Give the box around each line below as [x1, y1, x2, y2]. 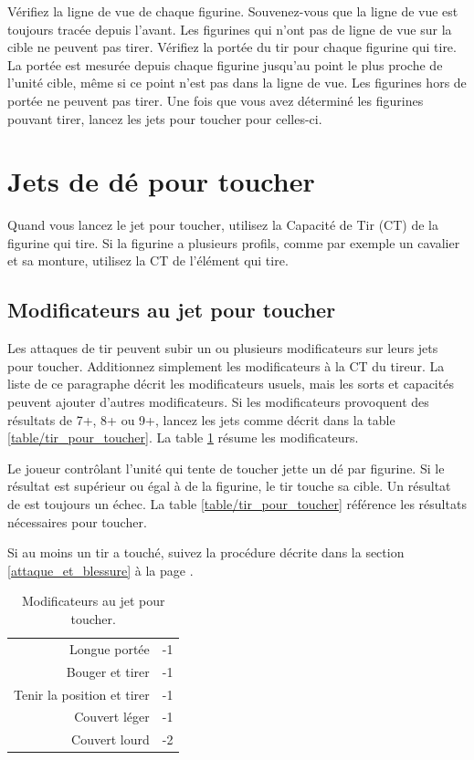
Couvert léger [74, 707, 150, 726]
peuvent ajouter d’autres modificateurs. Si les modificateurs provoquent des [7, 392, 429, 411]
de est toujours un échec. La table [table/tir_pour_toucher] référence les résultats [7, 495, 467, 514]
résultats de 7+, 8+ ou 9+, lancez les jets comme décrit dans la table [7, 410, 395, 429]
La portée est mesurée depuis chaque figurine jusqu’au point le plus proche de [7, 55, 443, 74]
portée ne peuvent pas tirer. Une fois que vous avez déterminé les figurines [7, 90, 424, 109]
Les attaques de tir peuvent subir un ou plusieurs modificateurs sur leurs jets [7, 338, 438, 358]
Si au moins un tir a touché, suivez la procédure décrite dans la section [7, 543, 405, 562]
